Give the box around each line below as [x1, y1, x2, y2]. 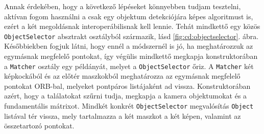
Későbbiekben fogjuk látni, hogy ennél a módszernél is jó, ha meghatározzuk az [4, 41, 253, 51]
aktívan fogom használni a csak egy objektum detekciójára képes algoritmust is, [4, 11, 253, 21]
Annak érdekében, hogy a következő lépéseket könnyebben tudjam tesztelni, [4, 1, 241, 11]
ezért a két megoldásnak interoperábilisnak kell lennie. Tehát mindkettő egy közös [4, 21, 260, 31]
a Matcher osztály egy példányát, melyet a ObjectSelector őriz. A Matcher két [4, 60, 254, 71]
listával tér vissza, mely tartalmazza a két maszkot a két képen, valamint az [4, 110, 241, 121]
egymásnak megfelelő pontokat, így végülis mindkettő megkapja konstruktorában [4, 51, 258, 61]
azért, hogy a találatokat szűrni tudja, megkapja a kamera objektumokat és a [4, 90, 247, 101]
